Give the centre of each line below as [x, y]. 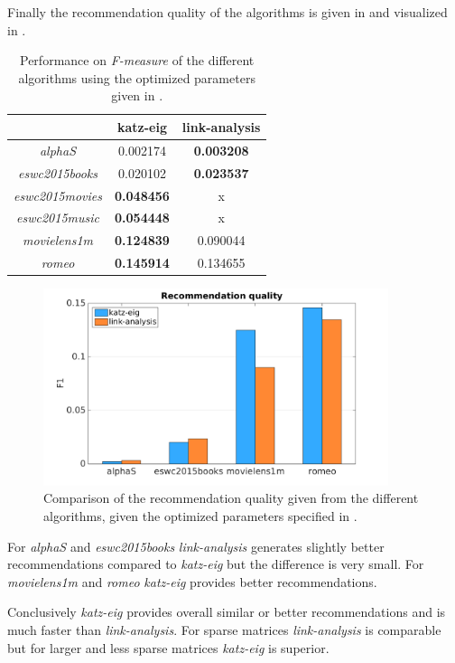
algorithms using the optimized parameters [137, 77]
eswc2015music [58, 218]
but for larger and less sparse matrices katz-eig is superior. [168, 647]
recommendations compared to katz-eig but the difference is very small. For [216, 564]
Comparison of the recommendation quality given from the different [231, 498]
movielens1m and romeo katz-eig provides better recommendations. [192, 581]
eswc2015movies [58, 195]
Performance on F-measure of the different [137, 60]
